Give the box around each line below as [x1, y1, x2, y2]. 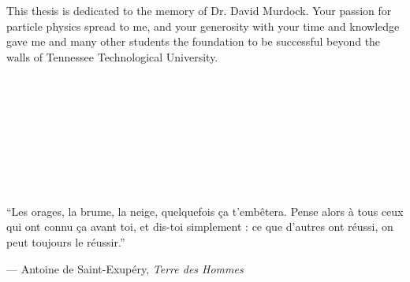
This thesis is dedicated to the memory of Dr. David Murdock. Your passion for [6, 2, 392, 18]
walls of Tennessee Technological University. [6, 48, 218, 65]
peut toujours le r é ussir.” [6, 233, 125, 250]
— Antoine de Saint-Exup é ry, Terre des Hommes [6, 260, 244, 276]
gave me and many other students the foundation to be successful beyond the [6, 33, 381, 50]
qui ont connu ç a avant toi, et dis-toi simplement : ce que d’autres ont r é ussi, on [6, 218, 393, 235]
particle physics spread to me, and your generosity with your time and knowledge [6, 17, 400, 34]
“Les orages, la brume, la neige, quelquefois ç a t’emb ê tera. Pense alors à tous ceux [6, 202, 404, 219]
